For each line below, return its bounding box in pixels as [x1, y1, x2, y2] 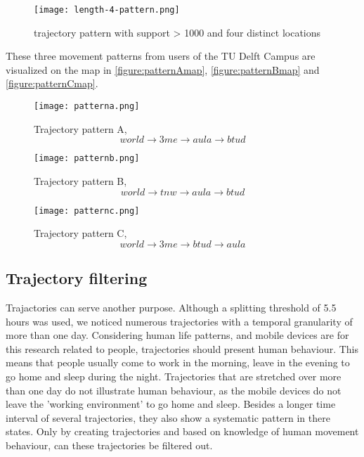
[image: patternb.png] [34, 153, 140, 164]
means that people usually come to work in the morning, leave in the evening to [6, 355, 350, 370]
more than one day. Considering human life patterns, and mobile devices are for [6, 328, 349, 342]
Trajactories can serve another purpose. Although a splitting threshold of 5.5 [6, 300, 337, 314]
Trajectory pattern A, [34, 121, 127, 136]
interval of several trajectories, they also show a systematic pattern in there [6, 410, 330, 425]
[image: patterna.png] [34, 101, 140, 112]
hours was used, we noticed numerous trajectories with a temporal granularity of [6, 314, 353, 328]
